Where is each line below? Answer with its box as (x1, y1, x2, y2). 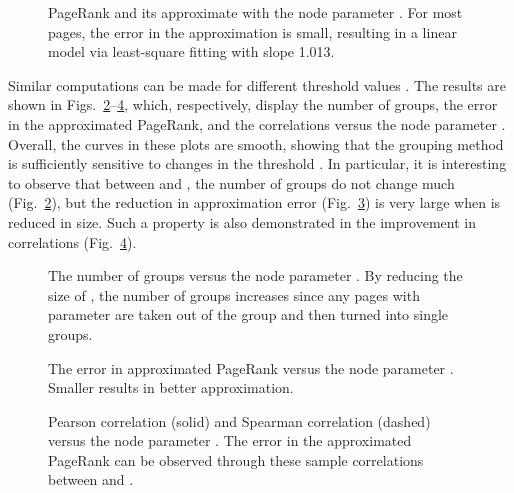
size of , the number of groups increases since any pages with (48, 284, 420, 305)
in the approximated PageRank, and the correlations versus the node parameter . (8, 113, 506, 134)
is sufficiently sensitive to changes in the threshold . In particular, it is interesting (8, 153, 507, 174)
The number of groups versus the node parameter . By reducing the (48, 265, 463, 286)
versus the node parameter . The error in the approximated (48, 430, 412, 451)
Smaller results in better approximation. (48, 377, 294, 398)
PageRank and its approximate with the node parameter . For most (48, 2, 463, 22)
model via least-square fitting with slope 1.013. (48, 41, 335, 62)
